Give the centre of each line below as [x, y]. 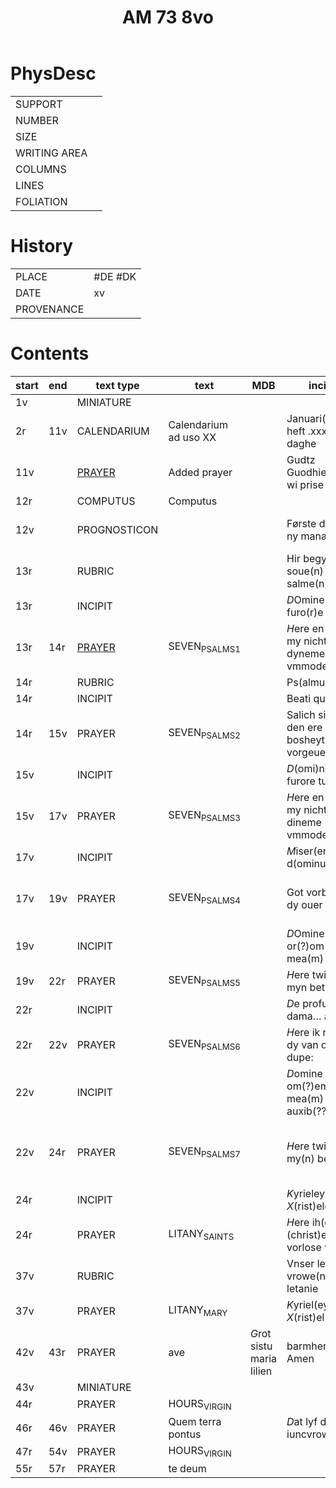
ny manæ [308, 536]
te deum [187, 1469]
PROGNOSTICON [117, 529]
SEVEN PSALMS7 [205, 1152]
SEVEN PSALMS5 [205, 981]
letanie [302, 1288]
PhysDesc [53, 73]
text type [117, 385]
